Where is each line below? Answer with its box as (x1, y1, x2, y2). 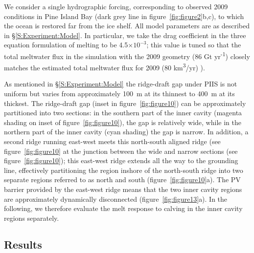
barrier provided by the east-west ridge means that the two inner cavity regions (4, 184, 242, 194)
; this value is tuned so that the (146, 40, 241, 50)
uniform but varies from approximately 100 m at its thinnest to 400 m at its (4, 88, 235, 99)
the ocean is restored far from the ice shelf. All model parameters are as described (4, 21, 250, 31)
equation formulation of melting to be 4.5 (4, 40, 128, 50)
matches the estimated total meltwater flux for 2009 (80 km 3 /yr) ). (4, 61, 205, 72)
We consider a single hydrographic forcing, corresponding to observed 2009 (4, 1, 228, 11)
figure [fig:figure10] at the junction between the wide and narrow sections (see (4, 146, 238, 156)
